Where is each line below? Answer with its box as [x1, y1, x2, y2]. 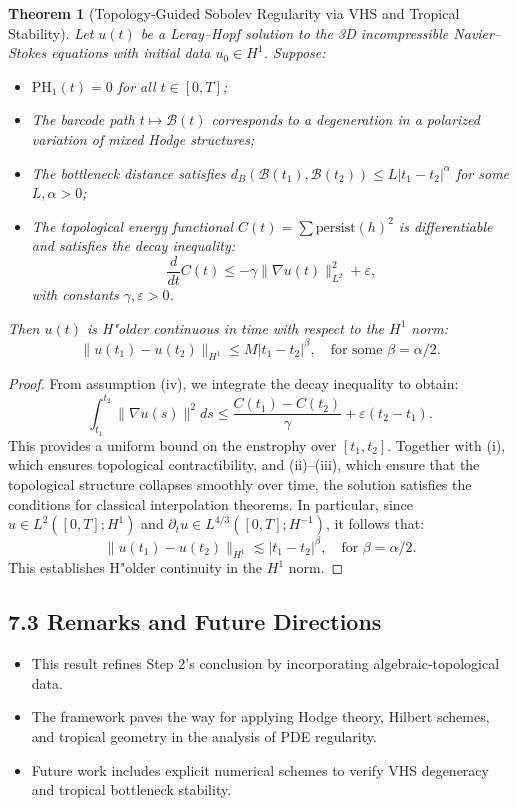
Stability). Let [8, 22, 94, 43]
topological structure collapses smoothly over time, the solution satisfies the [8, 473, 472, 494]
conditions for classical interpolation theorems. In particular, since [8, 493, 414, 514]
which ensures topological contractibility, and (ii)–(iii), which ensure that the [8, 454, 480, 475]
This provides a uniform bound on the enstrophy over [8, 434, 337, 455]
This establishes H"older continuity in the [8, 557, 263, 578]
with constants [31, 284, 119, 304]
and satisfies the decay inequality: [31, 235, 236, 256]
